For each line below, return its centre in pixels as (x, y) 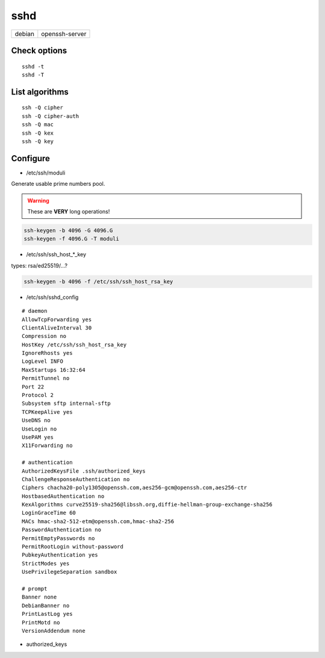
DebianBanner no (46, 605)
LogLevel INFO (42, 361)
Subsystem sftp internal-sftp (67, 404)
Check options (39, 50)
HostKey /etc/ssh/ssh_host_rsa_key (74, 345)
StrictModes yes (46, 563)
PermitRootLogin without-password (73, 547)
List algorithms (40, 92)
